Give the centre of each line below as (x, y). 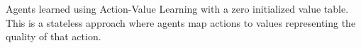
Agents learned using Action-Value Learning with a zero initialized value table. (177, 8)
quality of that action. (54, 36)
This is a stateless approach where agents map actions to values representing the (181, 22)
